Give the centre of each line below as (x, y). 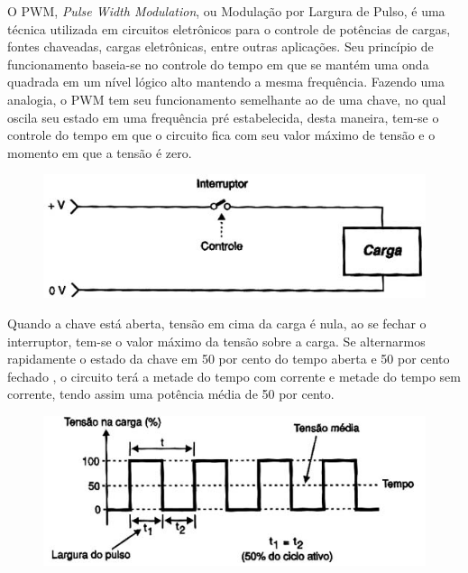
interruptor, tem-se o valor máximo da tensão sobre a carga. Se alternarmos (216, 341)
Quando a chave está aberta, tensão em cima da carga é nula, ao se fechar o (217, 323)
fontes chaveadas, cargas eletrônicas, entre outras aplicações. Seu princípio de (220, 46)
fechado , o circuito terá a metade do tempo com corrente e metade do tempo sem (234, 376)
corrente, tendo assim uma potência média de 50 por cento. (171, 394)
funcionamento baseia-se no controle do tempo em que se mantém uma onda (218, 64)
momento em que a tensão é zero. (100, 152)
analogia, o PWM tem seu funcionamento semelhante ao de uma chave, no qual (227, 99)
